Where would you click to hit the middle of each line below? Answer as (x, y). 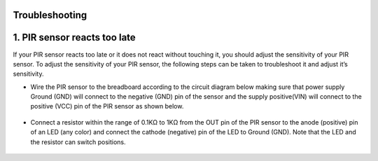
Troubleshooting (50, 15)
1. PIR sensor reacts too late (74, 37)
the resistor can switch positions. (78, 142)
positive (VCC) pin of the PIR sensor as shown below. (107, 106)
